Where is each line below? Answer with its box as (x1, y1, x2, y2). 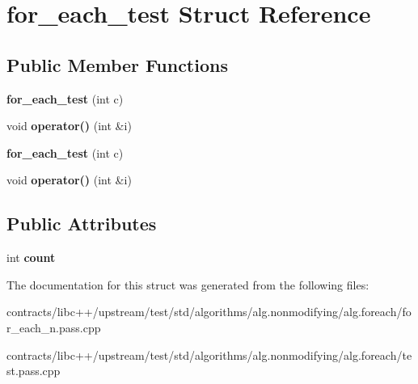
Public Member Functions (6, 52, 228, 77)
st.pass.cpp (6, 362, 61, 379)
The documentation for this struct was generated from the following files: (6, 276, 369, 293)
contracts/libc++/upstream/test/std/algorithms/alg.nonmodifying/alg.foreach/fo (6, 303, 412, 320)
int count (6, 249, 56, 266)
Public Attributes (6, 211, 157, 236)
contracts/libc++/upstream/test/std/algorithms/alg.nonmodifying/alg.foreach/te (6, 346, 412, 363)
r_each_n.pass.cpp (6, 319, 101, 335)
